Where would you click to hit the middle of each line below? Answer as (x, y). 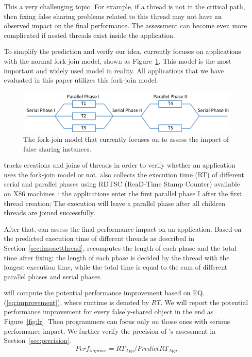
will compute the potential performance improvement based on (97, 293)
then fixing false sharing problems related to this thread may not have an (113, 16)
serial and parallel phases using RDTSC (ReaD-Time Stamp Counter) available (122, 184)
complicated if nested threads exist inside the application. (90, 35)
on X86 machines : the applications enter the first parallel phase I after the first (123, 193)
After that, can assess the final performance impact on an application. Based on (123, 229)
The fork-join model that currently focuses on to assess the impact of (126, 139)
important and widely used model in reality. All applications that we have (114, 70)
